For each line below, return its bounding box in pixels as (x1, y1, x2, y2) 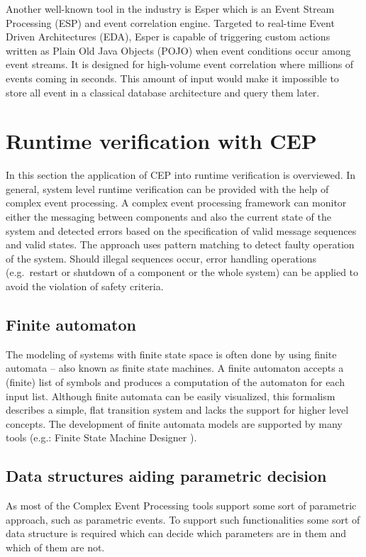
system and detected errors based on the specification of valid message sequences (6, 223, 357, 238)
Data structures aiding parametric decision (6, 465, 327, 487)
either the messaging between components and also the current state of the (6, 209, 331, 224)
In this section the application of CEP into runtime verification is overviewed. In (6, 167, 356, 182)
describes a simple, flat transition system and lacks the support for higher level (6, 402, 349, 417)
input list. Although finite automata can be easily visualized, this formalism (6, 388, 335, 403)
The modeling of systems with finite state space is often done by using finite (6, 346, 337, 361)
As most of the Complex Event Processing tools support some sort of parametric (6, 498, 357, 513)
